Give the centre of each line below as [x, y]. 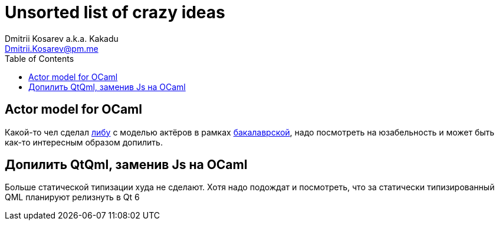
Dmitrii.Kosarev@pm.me [52, 48]
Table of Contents [40, 58]
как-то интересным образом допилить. [84, 142]
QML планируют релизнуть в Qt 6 [72, 197]
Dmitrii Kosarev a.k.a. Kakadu [62, 38]
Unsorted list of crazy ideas [115, 12]
